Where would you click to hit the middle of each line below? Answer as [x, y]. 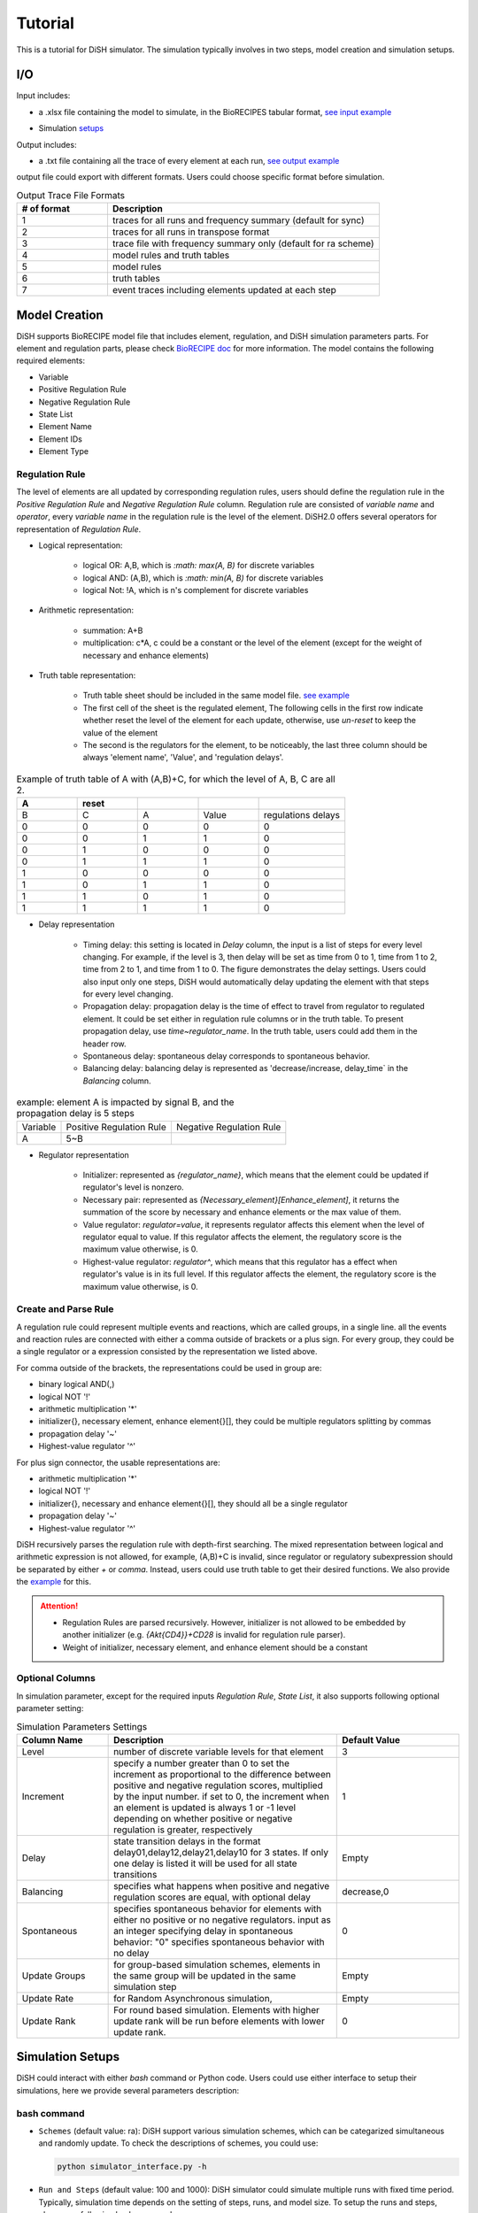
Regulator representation [84, 1154]
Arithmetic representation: [86, 610]
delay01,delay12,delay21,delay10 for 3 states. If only [221, 1852]
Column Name [52, 1739]
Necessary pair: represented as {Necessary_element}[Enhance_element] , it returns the [241, 1199]
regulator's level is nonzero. [134, 1187]
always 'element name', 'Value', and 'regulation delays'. [183, 758]
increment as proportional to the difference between [222, 1774]
